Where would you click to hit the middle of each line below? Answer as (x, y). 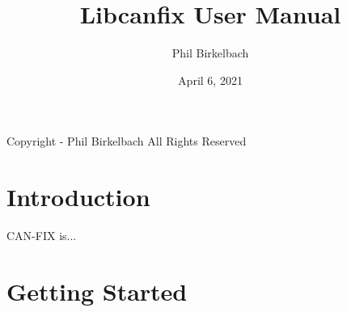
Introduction (78, 197)
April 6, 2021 (210, 80)
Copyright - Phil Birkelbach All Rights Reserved (127, 141)
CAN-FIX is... (42, 236)
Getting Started (97, 291)
